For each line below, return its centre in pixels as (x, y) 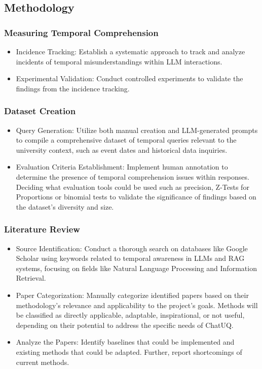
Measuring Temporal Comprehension (81, 32)
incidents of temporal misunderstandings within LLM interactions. (119, 61)
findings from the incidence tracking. (73, 88)
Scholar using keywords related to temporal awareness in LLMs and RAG (130, 258)
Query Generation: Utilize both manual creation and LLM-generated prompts (137, 130)
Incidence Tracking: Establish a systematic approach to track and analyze (130, 51)
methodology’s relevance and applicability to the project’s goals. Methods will (137, 305)
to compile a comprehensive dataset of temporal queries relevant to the (126, 140)
